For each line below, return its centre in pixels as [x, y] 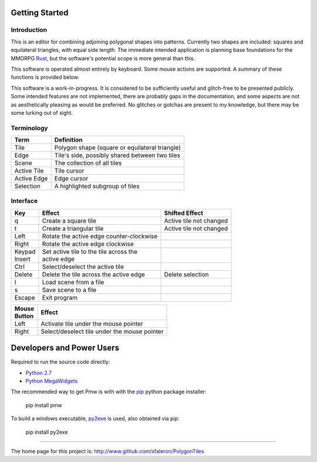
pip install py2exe [47, 432]
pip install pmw [44, 405]
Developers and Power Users [65, 348]
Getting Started [40, 13]
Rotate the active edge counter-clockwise [100, 236]
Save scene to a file [69, 290]
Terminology [29, 128]
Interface [24, 201]
